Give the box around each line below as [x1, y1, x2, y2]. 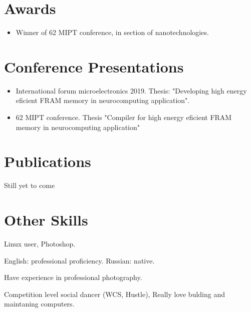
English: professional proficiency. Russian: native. [4, 255, 155, 265]
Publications [4, 151, 91, 171]
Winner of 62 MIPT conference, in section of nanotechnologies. [16, 27, 209, 37]
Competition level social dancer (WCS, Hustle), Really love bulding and [4, 288, 225, 299]
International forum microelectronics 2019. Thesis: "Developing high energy [16, 85, 247, 95]
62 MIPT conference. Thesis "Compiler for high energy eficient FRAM [16, 112, 232, 122]
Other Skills [4, 209, 88, 230]
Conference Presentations [4, 56, 184, 76]
